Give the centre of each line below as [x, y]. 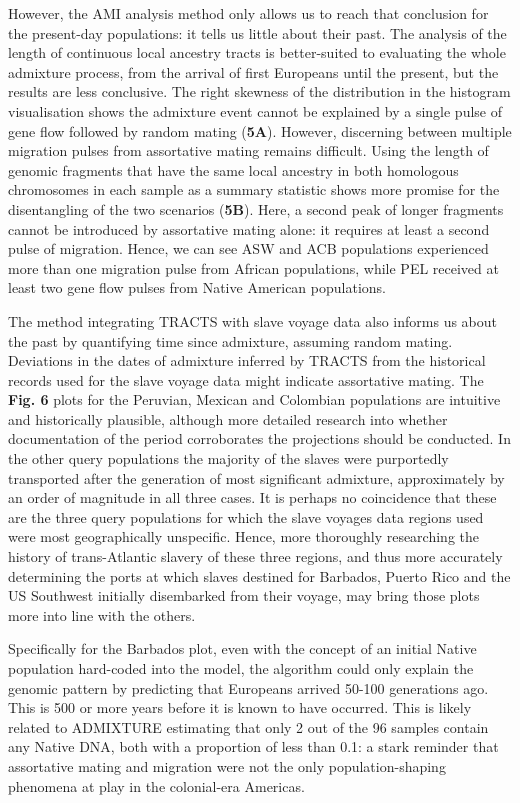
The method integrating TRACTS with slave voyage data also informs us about [253, 320]
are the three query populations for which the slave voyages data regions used [246, 516]
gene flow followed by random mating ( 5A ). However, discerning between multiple [260, 130]
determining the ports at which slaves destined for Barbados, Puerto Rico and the [259, 575]
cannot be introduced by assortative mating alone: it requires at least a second [249, 228]
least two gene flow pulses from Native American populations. [197, 287]
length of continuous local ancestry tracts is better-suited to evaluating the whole [257, 52]
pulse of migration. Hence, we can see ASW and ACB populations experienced [248, 248]
